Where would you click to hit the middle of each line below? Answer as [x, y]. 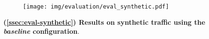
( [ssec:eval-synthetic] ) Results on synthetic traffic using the [104, 22]
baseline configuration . [42, 31]
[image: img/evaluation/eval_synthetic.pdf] [96, 7]
